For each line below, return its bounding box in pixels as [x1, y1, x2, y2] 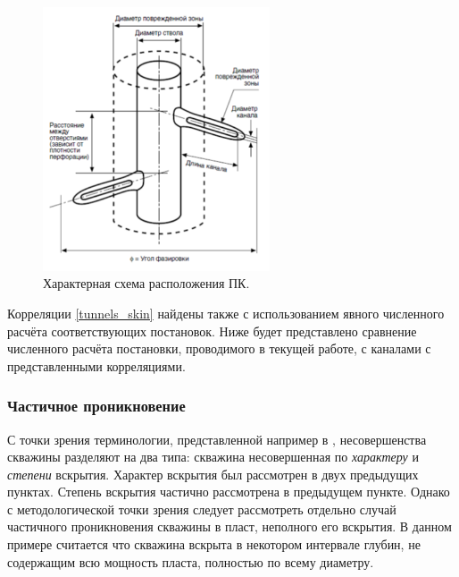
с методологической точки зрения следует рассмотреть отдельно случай [7, 499, 396, 518]
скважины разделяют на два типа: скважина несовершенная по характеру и [7, 447, 419, 466]
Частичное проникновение [7, 395, 186, 417]
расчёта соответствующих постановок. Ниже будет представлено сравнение [7, 321, 417, 340]
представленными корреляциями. [7, 356, 186, 375]
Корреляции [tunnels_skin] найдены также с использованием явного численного [7, 303, 445, 322]
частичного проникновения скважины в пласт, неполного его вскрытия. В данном [7, 517, 452, 536]
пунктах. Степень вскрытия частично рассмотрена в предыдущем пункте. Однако [7, 482, 450, 501]
